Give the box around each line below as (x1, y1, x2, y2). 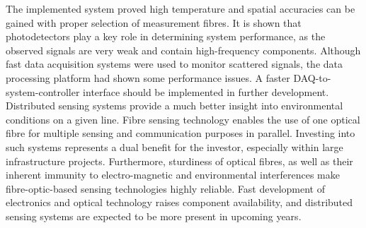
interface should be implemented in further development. (83, 84, 329, 99)
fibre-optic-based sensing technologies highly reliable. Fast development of (6, 181, 325, 196)
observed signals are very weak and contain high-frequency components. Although (6, 42, 361, 57)
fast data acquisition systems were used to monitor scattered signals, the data (6, 56, 343, 71)
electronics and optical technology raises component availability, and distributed (6, 195, 353, 210)
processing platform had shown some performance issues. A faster (6, 70, 290, 85)
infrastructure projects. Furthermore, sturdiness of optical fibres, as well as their (6, 153, 353, 168)
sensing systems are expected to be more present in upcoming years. (6, 208, 302, 223)
